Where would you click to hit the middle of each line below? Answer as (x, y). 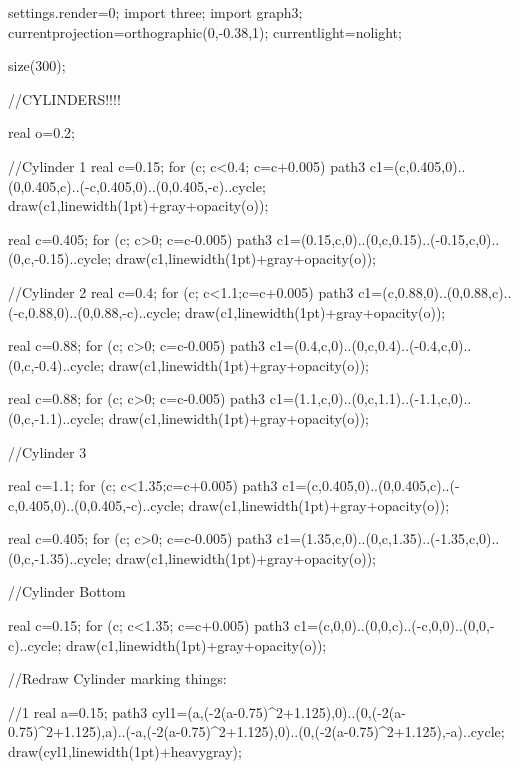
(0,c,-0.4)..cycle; (56, 364)
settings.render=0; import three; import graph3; (155, 12)
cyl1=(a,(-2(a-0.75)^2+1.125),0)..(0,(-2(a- (278, 711)
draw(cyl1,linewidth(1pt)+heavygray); (125, 751)
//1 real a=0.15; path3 (78, 711)
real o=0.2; (41, 132)
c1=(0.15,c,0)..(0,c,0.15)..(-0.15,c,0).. (388, 238)
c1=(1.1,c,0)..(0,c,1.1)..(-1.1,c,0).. (370, 398)
